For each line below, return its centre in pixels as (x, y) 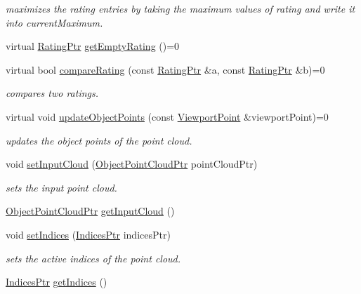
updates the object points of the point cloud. (99, 140)
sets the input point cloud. (61, 187)
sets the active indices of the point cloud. (93, 258)
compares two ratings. (52, 93)
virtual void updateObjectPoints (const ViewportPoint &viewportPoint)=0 (167, 116)
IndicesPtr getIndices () (57, 282)
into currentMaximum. (54, 22)
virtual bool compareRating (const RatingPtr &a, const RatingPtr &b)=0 (165, 69)
